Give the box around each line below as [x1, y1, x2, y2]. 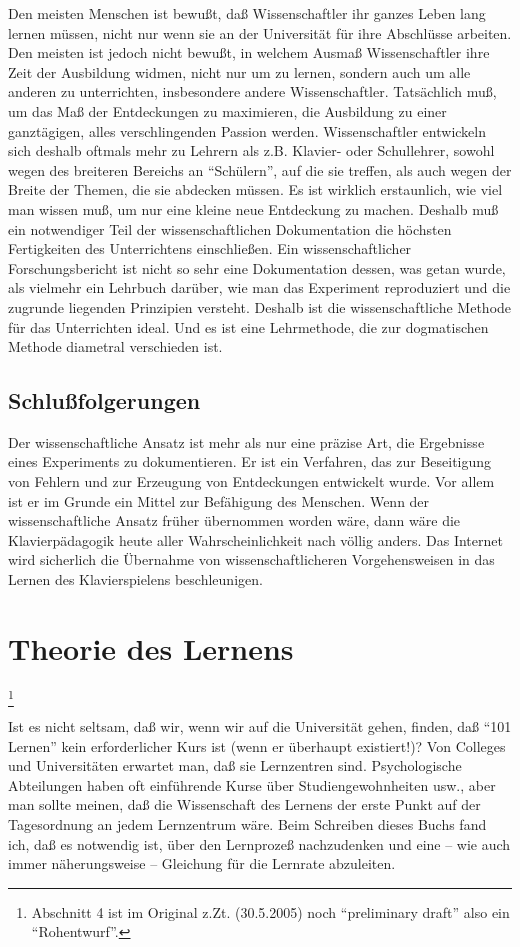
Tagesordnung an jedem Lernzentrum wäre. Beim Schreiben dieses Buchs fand [8, 814, 487, 835]
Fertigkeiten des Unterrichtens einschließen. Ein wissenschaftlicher [8, 238, 412, 259]
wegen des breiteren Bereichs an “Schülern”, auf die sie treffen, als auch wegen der [8, 159, 512, 180]
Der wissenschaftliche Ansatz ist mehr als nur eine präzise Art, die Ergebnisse [8, 431, 485, 452]
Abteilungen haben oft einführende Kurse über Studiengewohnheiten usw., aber [8, 774, 496, 795]
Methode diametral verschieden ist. [8, 336, 223, 357]
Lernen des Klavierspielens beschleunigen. [8, 569, 263, 590]
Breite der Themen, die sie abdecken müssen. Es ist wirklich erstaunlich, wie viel [8, 179, 503, 200]
